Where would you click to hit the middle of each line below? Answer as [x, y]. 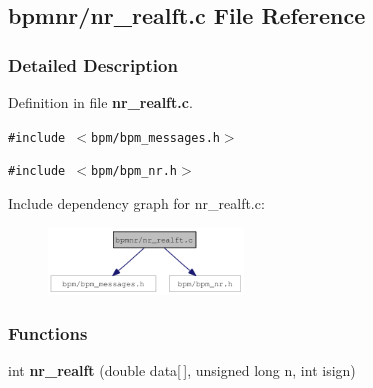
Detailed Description [93, 64]
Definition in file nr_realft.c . [100, 102]
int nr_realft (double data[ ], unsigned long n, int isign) [182, 370]
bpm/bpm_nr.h [134, 171]
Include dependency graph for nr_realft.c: [136, 202]
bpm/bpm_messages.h [155, 137]
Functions [48, 333]
